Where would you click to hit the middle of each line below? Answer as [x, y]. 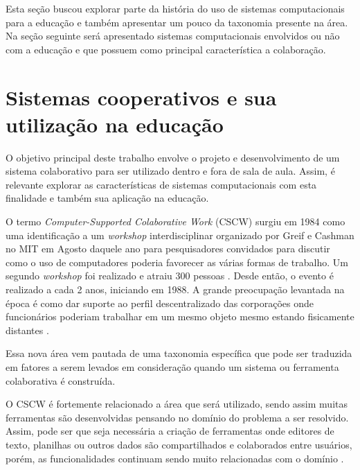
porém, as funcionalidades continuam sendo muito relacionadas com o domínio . [175, 458]
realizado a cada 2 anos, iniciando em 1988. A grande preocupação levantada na [175, 289]
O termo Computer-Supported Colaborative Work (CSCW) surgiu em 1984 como [175, 221]
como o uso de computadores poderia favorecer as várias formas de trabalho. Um [177, 262]
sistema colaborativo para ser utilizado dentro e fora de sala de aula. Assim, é [170, 171]
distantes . [27, 330]
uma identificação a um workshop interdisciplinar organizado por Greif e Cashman [180, 235]
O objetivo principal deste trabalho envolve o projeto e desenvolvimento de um [173, 157]
